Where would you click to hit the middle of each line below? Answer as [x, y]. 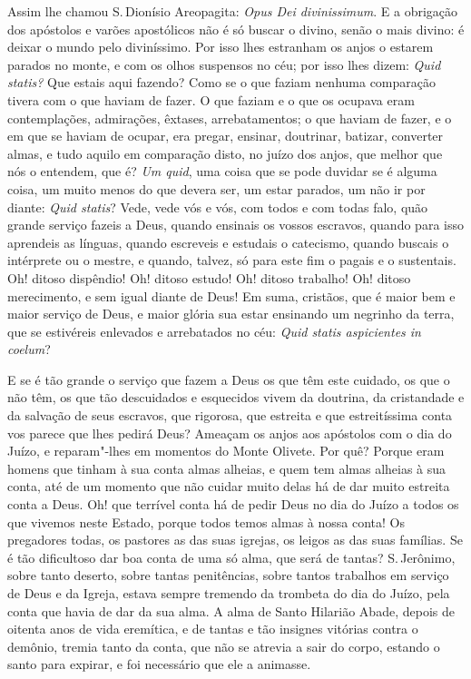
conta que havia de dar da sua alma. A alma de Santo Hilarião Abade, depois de [231, 610]
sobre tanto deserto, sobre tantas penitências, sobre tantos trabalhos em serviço [228, 575]
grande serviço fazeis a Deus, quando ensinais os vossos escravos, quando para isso [235, 225]
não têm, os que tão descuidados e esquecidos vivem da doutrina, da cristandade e [236, 397]
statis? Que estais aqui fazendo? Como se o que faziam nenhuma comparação [222, 82]
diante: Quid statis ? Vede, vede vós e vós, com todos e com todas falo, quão [218, 207]
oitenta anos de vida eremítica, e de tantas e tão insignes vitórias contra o [213, 629]
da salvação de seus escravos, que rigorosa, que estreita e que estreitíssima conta [230, 415]
